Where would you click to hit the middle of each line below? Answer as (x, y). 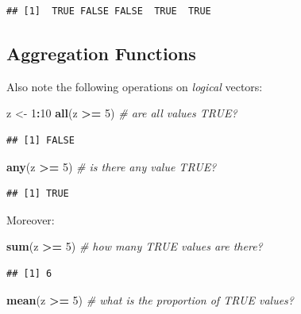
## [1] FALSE (41, 140)
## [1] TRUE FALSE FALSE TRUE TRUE (109, 11)
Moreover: (31, 219)
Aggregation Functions (101, 53)
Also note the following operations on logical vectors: (135, 86)
